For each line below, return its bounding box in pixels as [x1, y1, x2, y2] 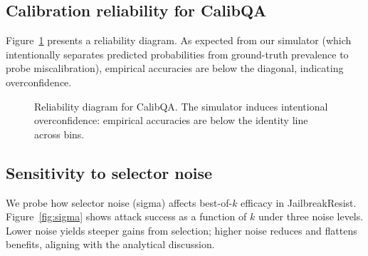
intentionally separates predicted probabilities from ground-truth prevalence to [6, 46, 349, 61]
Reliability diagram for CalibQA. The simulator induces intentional [34, 98, 328, 113]
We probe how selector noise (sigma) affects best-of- [6, 195, 233, 210]
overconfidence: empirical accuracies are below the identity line [34, 113, 308, 128]
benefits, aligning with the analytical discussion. [6, 237, 215, 252]
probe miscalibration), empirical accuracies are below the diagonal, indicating [6, 61, 344, 76]
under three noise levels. [258, 209, 364, 224]
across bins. [34, 126, 85, 141]
